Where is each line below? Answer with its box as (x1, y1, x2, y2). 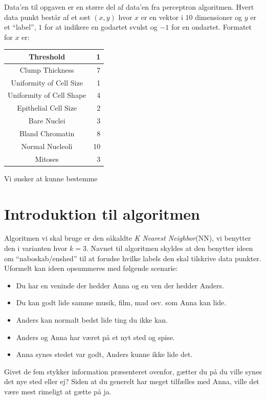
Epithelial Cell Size (17, 102, 77, 113)
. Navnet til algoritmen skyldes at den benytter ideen (86, 243, 253, 254)
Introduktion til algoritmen (4, 203, 201, 224)
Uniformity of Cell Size (11, 77, 83, 88)
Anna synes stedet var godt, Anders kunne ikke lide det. (16, 349, 193, 360)
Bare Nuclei (28, 115, 65, 126)
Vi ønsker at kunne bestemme (4, 173, 98, 183)
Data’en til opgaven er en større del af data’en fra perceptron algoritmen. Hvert (4, 2, 254, 12)
